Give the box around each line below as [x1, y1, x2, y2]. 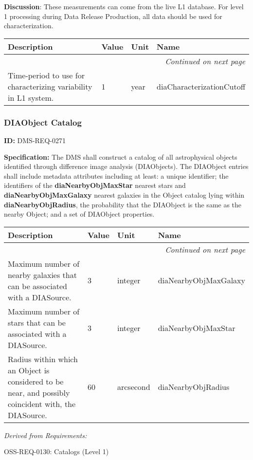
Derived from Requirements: [4, 430, 87, 440]
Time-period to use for [8, 69, 85, 81]
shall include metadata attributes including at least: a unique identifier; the [4, 170, 229, 181]
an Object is [8, 364, 50, 376]
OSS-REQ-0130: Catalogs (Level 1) [4, 446, 109, 457]
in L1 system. [8, 92, 54, 103]
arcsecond [117, 381, 150, 393]
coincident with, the [8, 398, 76, 409]
